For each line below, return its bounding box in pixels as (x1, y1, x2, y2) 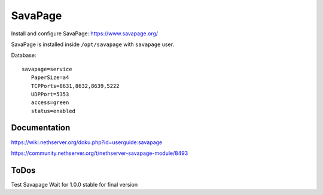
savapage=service (22, 66, 72, 72)
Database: (11, 51, 36, 59)
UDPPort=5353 (31, 90, 69, 97)
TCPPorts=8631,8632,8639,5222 (31, 83, 120, 89)
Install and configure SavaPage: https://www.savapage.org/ (11, 30, 159, 37)
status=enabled (31, 108, 76, 114)
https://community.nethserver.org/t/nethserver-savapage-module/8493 (11, 150, 188, 157)
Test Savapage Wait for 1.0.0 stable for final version (11, 181, 138, 188)
